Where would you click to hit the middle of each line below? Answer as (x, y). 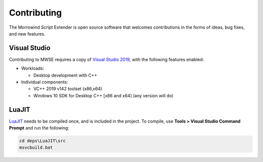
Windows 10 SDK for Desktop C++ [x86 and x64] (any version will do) (103, 95)
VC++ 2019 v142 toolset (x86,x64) (68, 89)
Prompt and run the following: (39, 128)
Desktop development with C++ (65, 75)
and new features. (27, 34)
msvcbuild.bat (36, 148)
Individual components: (45, 82)
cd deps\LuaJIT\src (42, 141)
